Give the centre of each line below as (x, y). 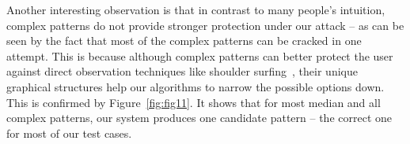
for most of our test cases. (69, 133)
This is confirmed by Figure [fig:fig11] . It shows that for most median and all (194, 102)
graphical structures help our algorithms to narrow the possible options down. (196, 86)
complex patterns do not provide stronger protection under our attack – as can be (205, 25)
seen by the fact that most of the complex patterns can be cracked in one (184, 41)
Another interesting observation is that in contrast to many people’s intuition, (196, 9)
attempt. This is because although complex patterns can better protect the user (200, 55)
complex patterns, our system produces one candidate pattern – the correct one (199, 118)
